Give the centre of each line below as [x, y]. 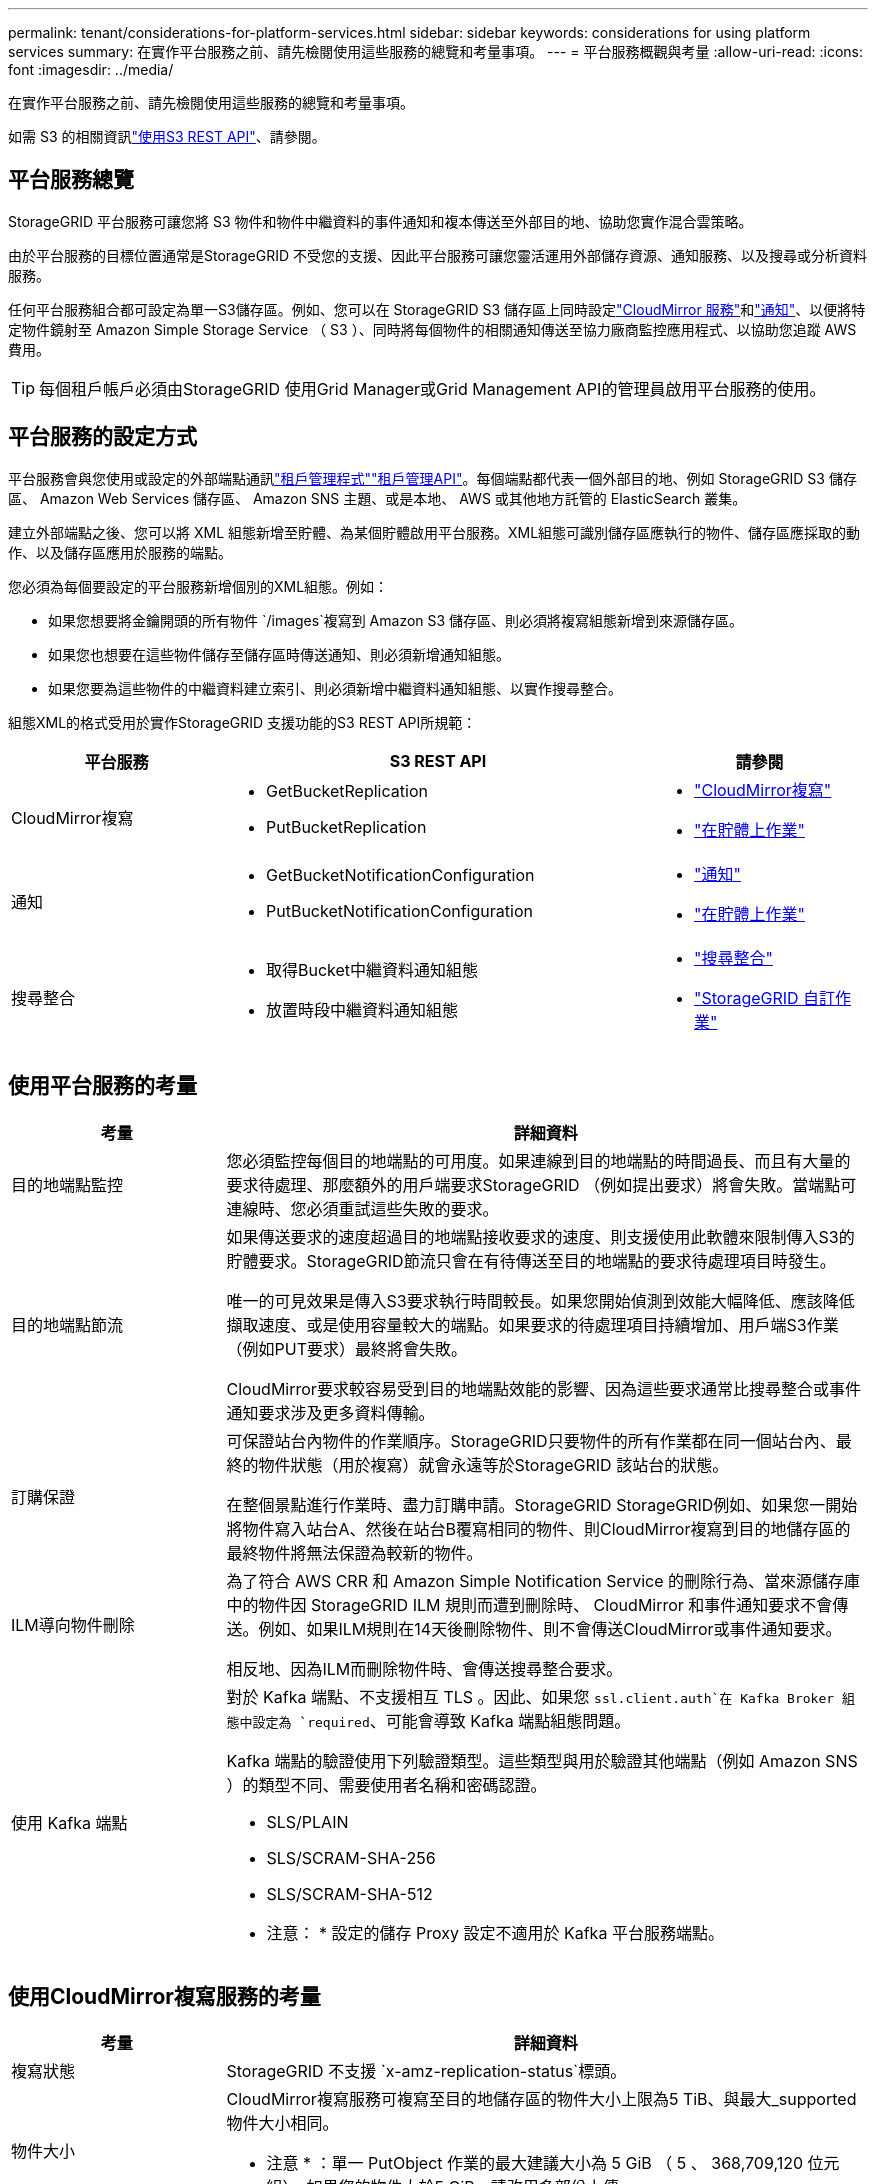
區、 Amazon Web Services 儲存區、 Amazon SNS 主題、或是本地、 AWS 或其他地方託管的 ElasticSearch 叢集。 [377, 498]
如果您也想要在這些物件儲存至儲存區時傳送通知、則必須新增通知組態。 [279, 654]
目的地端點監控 [67, 1184]
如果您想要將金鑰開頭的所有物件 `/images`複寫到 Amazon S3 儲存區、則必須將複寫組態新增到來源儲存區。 [396, 620]
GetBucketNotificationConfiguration [400, 874]
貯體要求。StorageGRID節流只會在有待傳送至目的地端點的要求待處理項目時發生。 [531, 1260]
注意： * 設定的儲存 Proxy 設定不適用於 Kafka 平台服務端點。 [495, 1932]
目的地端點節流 [67, 1324]
